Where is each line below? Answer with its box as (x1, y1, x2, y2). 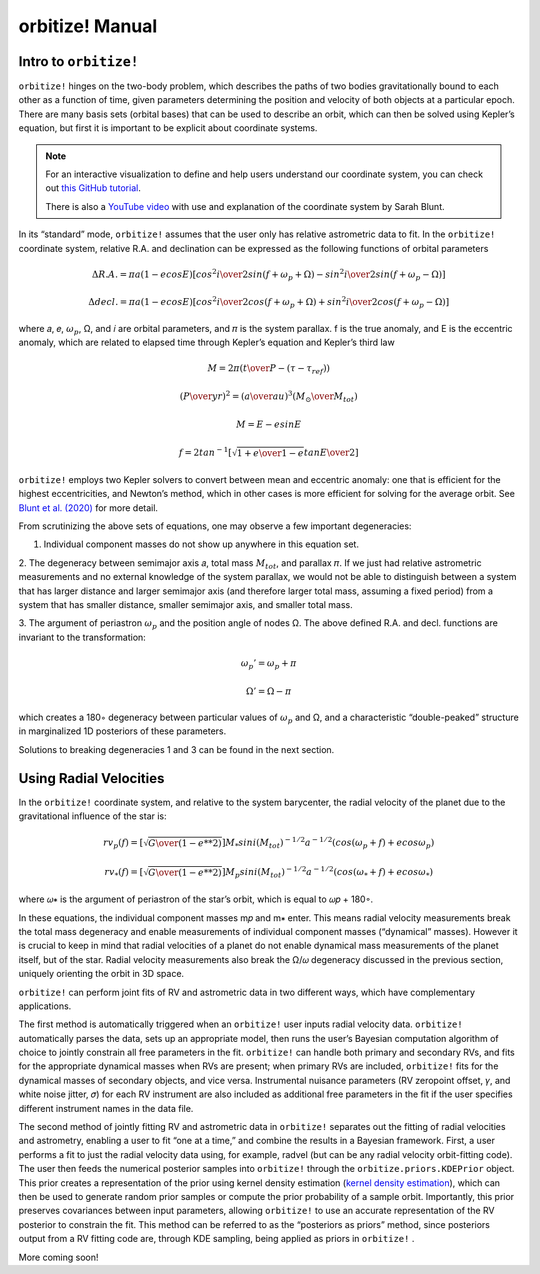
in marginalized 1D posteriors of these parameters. (18, 725, 227, 737)
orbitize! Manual (18, 15, 158, 37)
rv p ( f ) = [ (103, 837, 144, 851)
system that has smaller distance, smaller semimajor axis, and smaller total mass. (18, 599, 354, 611)
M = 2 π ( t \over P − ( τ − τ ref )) (207, 363, 330, 377)
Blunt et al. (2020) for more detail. (18, 501, 159, 514)
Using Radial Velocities (18, 770, 165, 787)
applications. (18, 1000, 72, 1012)
